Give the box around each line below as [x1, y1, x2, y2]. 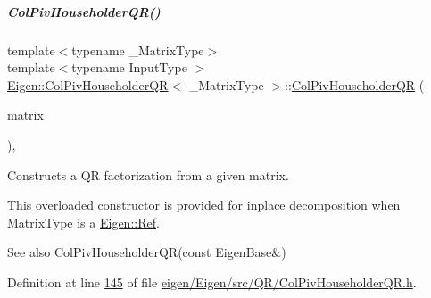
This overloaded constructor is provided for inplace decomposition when [7, 195, 401, 214]
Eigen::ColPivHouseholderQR [7, 75, 169, 94]
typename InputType [71, 58, 187, 77]
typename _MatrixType [71, 40, 204, 59]
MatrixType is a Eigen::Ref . [7, 212, 160, 231]
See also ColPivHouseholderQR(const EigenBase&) [7, 243, 286, 261]
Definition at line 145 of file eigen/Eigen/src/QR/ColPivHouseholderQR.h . [7, 272, 417, 291]
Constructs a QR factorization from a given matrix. [7, 165, 289, 184]
